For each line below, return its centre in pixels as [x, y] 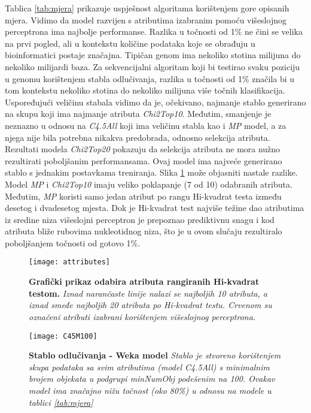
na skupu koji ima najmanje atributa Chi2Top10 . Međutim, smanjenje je [138, 114]
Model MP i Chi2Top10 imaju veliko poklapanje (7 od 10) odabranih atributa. [149, 184]
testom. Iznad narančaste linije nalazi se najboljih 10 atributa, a [148, 293]
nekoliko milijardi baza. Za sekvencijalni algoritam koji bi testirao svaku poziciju [153, 66]
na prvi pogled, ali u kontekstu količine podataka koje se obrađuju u [130, 43]
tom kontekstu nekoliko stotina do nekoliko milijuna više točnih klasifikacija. [145, 90]
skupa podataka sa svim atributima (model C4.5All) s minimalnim [149, 367]
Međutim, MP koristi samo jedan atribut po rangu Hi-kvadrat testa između [143, 196]
